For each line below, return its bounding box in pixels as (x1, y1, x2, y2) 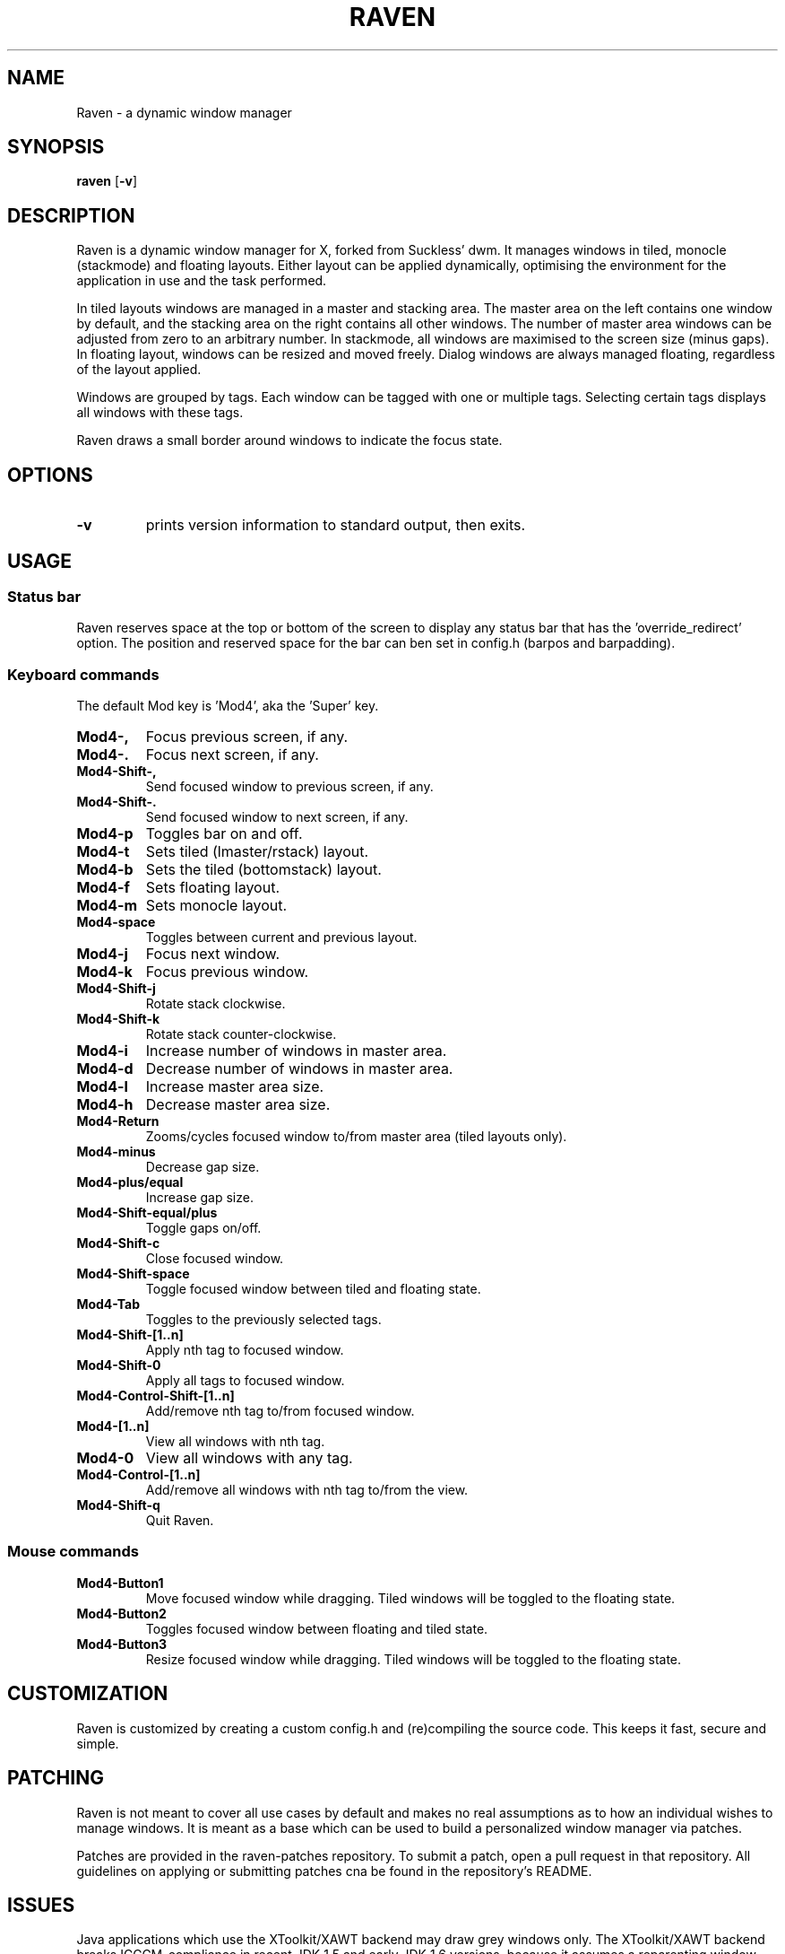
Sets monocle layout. (145, 896, 288, 915)
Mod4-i (76, 1042, 128, 1060)
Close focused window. (145, 1251, 284, 1267)
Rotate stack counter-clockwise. (145, 1026, 337, 1042)
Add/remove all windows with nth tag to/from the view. (145, 1482, 469, 1498)
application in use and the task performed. (76, 273, 327, 289)
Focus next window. (145, 945, 280, 964)
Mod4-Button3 (76, 1636, 168, 1652)
